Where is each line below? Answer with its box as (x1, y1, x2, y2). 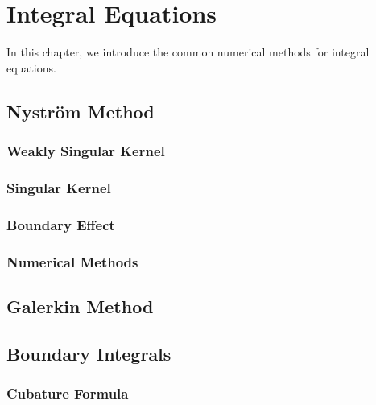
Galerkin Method (6, 293, 154, 318)
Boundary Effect (6, 214, 115, 234)
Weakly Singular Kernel (6, 141, 165, 161)
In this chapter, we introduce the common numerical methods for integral (6, 43, 370, 60)
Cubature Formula (6, 382, 129, 403)
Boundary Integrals (6, 341, 171, 366)
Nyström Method (6, 98, 155, 123)
